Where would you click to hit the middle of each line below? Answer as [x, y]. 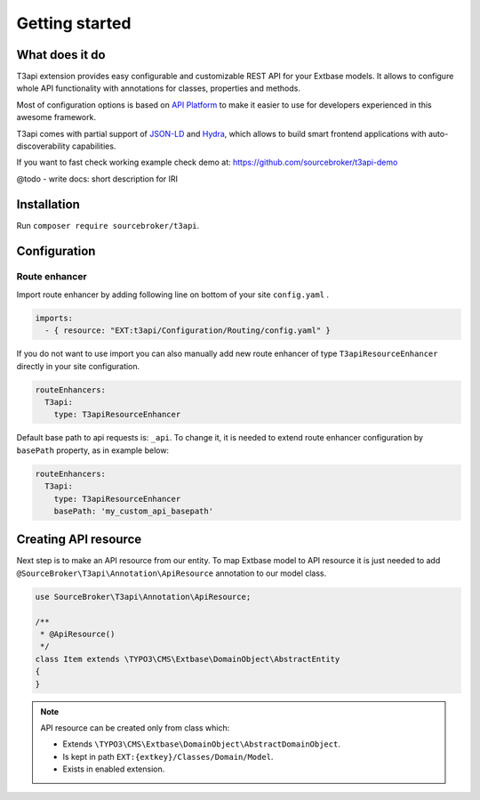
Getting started [74, 23]
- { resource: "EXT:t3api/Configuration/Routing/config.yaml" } [188, 331]
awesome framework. [56, 117]
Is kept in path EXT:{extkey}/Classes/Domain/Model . [168, 756]
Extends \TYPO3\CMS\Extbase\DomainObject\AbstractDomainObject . [202, 744]
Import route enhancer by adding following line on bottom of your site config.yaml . [172, 295]
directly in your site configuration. [78, 366]
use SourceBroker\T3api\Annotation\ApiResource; [143, 597]
